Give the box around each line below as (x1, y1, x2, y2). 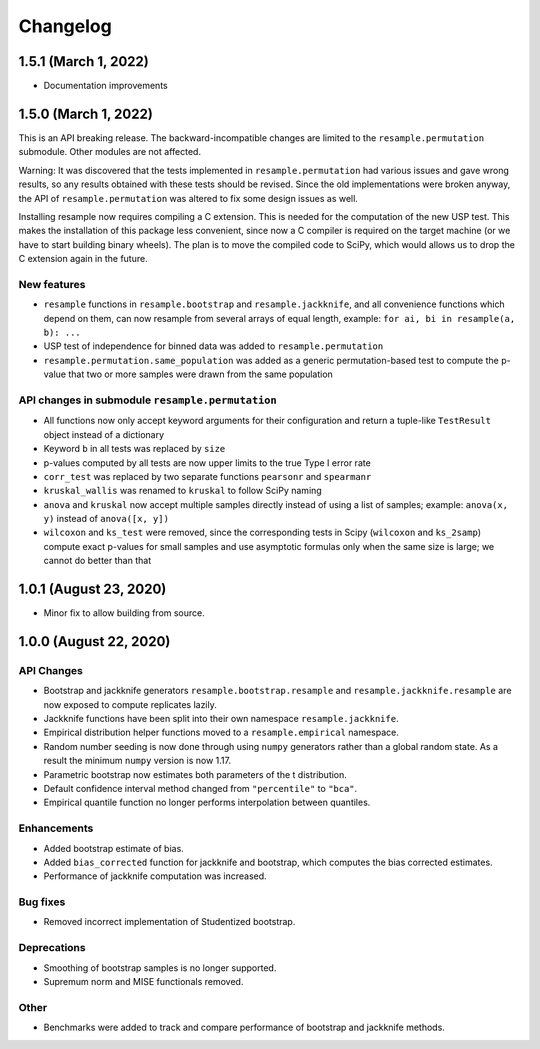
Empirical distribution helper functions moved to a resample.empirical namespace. (43, 726, 399, 739)
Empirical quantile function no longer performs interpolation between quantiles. (43, 796, 371, 809)
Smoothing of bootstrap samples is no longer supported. (43, 961, 277, 974)
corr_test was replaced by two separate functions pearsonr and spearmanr (43, 470, 372, 482)
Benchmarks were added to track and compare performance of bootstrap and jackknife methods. (43, 1021, 445, 1034)
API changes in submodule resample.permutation (18, 393, 277, 407)
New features (18, 277, 86, 291)
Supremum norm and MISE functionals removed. (43, 976, 244, 988)
